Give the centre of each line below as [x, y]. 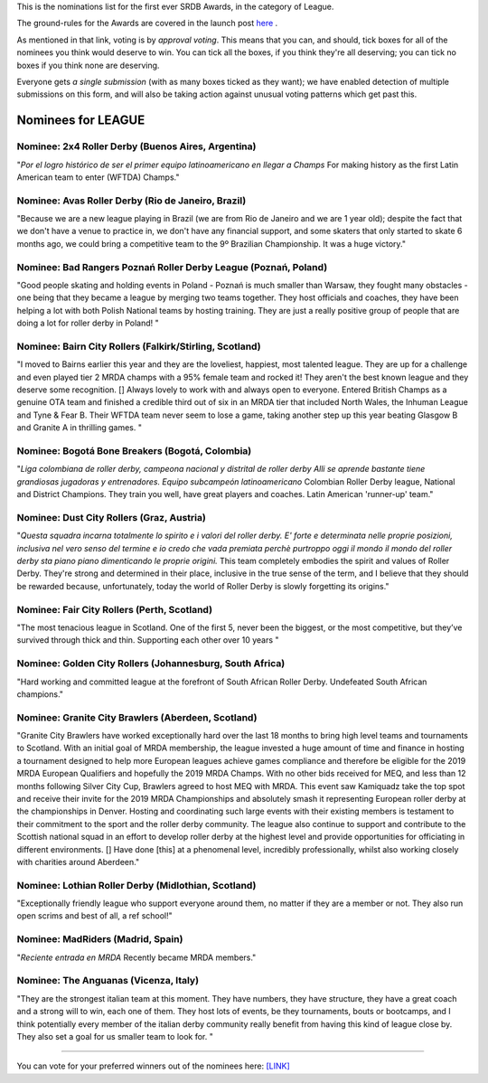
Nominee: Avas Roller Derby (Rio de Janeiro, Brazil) [131, 201]
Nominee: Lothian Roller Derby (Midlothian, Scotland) [136, 885]
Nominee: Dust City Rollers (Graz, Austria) [112, 517]
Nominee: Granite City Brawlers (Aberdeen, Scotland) [137, 717]
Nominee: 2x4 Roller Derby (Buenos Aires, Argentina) [136, 146]
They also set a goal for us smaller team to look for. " [115, 1036]
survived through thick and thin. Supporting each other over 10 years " [148, 640]
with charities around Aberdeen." [78, 862]
